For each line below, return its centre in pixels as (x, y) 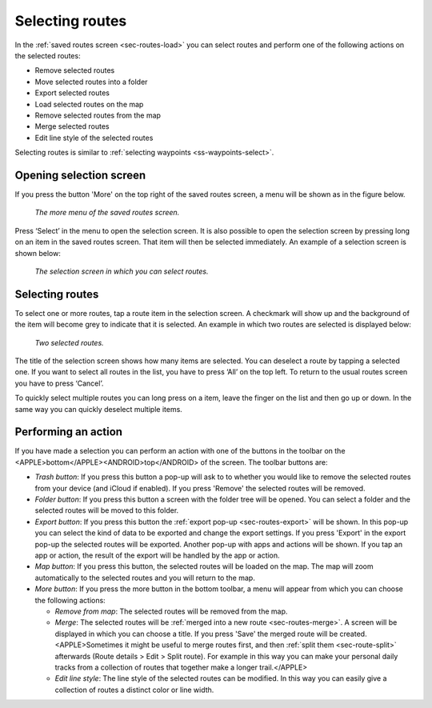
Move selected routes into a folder (91, 82)
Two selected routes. (69, 342)
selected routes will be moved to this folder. (107, 510)
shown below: (38, 253)
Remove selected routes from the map (98, 115)
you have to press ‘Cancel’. (59, 383)
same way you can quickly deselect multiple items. (99, 409)
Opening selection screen (80, 175)
